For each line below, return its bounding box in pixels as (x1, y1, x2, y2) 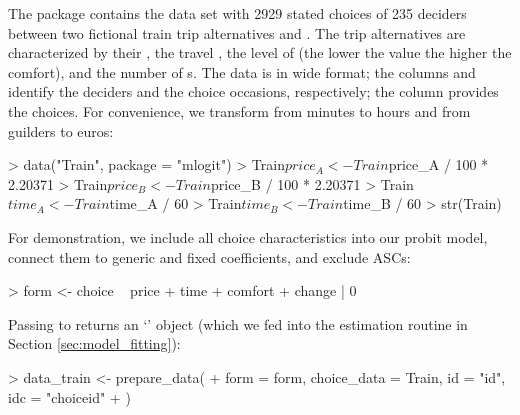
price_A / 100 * (388, 154, 489, 175)
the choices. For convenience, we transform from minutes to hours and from (8, 100, 471, 121)
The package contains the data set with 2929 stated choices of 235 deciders (8, 3, 467, 23)
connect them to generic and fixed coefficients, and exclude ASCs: (8, 246, 411, 267)
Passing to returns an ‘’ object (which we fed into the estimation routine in (8, 313, 468, 334)
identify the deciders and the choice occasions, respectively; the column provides (8, 81, 499, 102)
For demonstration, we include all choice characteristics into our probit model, (8, 226, 488, 247)
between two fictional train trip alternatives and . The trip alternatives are (8, 22, 466, 43)
